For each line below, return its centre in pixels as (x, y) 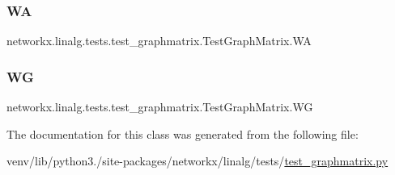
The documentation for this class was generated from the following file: (183, 133)
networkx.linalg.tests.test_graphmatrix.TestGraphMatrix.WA (159, 41)
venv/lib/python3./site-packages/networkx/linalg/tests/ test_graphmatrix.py (197, 161)
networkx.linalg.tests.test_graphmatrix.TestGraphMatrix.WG (160, 107)
